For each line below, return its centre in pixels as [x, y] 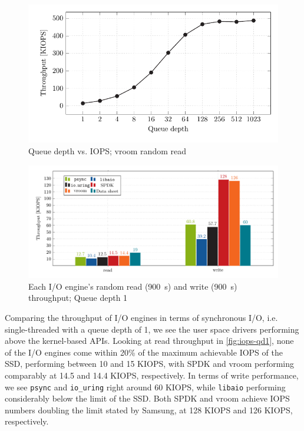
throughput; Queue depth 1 [78, 298]
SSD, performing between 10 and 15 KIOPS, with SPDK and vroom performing [150, 364]
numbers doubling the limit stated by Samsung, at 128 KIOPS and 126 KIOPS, [149, 410]
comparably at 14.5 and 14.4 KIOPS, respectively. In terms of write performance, [152, 375]
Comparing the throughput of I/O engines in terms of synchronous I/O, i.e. [141, 318]
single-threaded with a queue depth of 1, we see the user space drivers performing [152, 329]
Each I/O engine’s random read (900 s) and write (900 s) [133, 286]
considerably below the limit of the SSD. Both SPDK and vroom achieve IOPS [147, 398]
